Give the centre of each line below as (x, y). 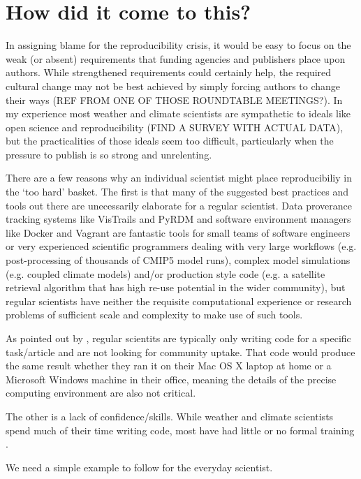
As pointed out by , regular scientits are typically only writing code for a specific (178, 338)
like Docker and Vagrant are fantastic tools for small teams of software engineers (178, 232)
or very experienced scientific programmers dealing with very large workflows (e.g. (181, 246)
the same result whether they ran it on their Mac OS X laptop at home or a (169, 366)
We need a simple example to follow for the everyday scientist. (139, 467)
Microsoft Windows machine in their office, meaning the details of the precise (171, 379)
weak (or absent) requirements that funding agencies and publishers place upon (176, 58)
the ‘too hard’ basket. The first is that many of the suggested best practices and (177, 192)
